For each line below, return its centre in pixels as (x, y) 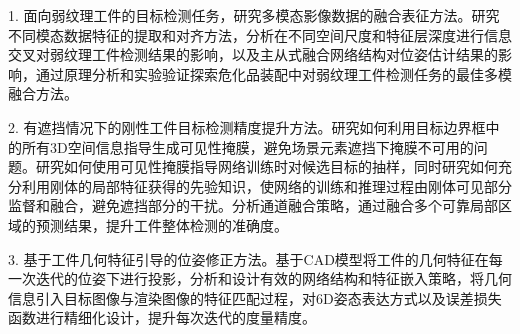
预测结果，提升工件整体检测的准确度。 (161, 224)
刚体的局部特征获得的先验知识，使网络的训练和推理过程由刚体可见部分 (280, 185)
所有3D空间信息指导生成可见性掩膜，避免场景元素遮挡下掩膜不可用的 (247, 146)
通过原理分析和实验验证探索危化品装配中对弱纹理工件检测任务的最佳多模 (273, 73)
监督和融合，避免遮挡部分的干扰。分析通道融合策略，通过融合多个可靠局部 (253, 205)
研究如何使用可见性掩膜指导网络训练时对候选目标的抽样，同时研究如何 (266, 166)
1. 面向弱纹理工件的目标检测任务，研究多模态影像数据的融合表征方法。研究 (254, 15)
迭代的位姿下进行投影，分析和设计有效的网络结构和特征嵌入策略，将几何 (273, 278)
